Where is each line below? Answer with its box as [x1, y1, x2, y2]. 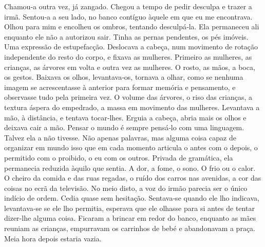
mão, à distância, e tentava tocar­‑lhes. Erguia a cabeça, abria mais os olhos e [4, 112, 247, 122]
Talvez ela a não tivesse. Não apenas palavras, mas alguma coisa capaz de [4, 132, 236, 143]
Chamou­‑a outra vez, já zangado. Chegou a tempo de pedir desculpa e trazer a [4, 1, 252, 11]
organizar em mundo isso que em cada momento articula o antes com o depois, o [4, 142, 258, 153]
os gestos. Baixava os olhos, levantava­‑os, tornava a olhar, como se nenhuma [4, 72, 243, 82]
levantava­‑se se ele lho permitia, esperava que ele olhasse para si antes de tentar [4, 202, 255, 213]
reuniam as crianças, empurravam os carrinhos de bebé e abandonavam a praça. [4, 223, 256, 234]
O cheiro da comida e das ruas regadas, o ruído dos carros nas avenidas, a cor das [4, 172, 261, 183]
